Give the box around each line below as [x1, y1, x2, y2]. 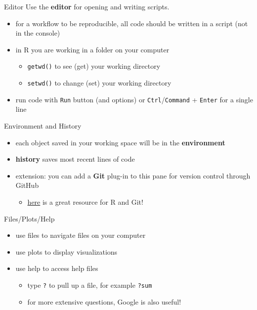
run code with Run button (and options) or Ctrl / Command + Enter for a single [15, 94, 253, 104]
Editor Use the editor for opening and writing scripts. [4, 1, 170, 11]
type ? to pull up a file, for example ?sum [27, 279, 152, 290]
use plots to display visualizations [15, 246, 118, 257]
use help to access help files [15, 263, 98, 273]
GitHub [15, 180, 39, 190]
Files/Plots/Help [4, 213, 55, 223]
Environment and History [4, 120, 82, 131]
